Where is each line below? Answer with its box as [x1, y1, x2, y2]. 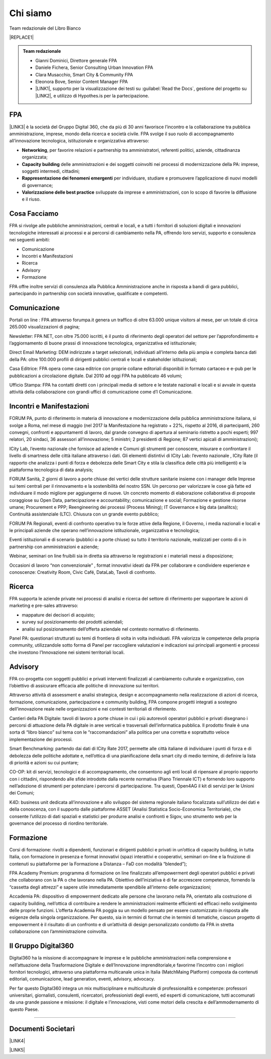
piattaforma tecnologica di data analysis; [9, 467, 94, 473]
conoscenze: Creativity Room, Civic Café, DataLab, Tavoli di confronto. [9, 569, 156, 575]
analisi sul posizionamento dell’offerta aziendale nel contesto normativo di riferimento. [22, 626, 200, 632]
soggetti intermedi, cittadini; [22, 168, 80, 174]
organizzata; [22, 154, 48, 160]
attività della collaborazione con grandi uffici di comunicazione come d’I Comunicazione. [9, 389, 193, 395]
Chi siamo [9, 8, 52, 19]
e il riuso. [22, 196, 41, 202]
